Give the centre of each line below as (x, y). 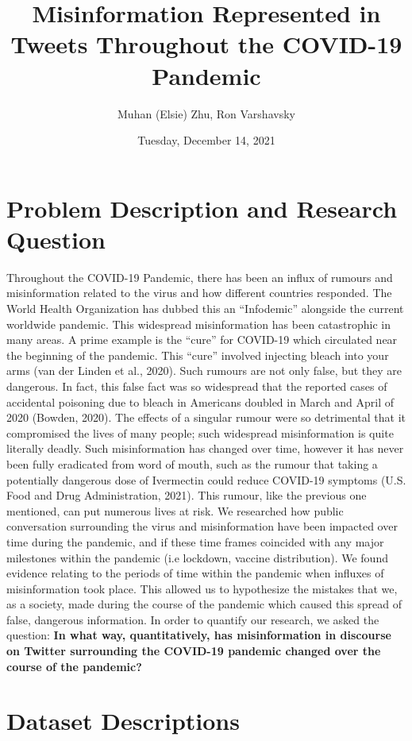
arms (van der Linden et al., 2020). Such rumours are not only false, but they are (204, 370)
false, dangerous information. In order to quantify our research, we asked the (193, 619)
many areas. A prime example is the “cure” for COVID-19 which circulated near (202, 340)
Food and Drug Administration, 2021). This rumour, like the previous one (187, 495)
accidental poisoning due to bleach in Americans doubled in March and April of (200, 401)
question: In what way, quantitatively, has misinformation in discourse (199, 635)
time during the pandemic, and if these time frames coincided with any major (195, 541)
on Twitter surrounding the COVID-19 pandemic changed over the (194, 651)
